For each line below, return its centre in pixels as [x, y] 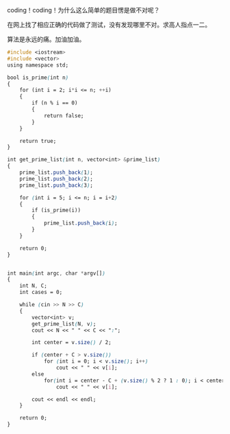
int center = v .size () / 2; [72, 343]
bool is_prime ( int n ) [38, 78]
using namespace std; [38, 65]
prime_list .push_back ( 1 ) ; [56, 172]
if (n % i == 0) [55, 103]
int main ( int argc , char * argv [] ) [56, 273]
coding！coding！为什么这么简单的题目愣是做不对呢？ [84, 10]
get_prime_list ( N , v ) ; [64, 324]
